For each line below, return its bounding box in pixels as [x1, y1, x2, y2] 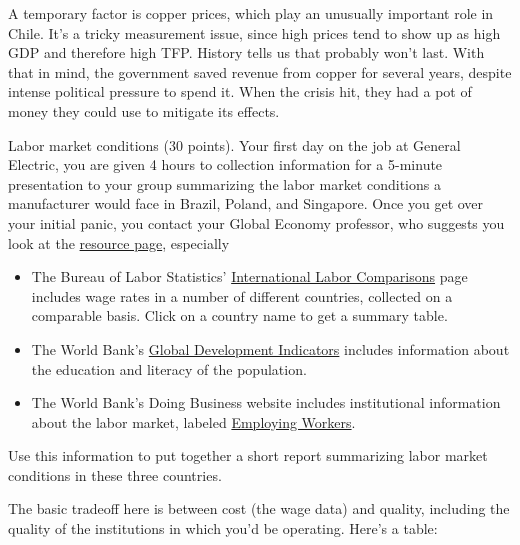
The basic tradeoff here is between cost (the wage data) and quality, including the [8, 498, 510, 519]
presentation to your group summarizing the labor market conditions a [8, 173, 441, 194]
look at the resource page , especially [8, 232, 230, 253]
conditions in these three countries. [8, 464, 222, 485]
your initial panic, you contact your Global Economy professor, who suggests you [8, 212, 505, 233]
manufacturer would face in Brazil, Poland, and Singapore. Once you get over [8, 193, 484, 214]
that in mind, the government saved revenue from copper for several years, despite [8, 61, 512, 82]
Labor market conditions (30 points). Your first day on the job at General [8, 134, 461, 155]
